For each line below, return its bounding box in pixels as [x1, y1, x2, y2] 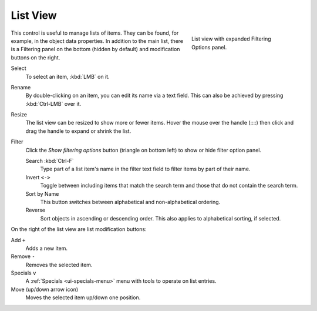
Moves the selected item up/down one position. [25, 294, 141, 301]
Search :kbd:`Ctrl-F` [25, 158, 74, 165]
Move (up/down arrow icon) [11, 286, 79, 293]
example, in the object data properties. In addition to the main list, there [11, 37, 184, 44]
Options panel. [191, 44, 227, 51]
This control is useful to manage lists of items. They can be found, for [11, 29, 179, 36]
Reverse [25, 206, 46, 214]
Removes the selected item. [25, 261, 93, 268]
